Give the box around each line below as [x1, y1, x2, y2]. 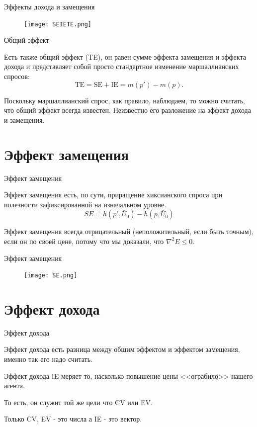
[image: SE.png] [24, 272, 78, 279]
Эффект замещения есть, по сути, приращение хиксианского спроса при [4, 189, 223, 200]
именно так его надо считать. [4, 354, 92, 364]
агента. [4, 380, 25, 391]
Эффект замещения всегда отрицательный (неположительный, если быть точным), [4, 226, 254, 237]
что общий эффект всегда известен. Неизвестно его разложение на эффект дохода [4, 105, 251, 115]
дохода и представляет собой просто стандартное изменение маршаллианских [4, 61, 239, 72]
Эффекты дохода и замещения [4, 1, 95, 11]
